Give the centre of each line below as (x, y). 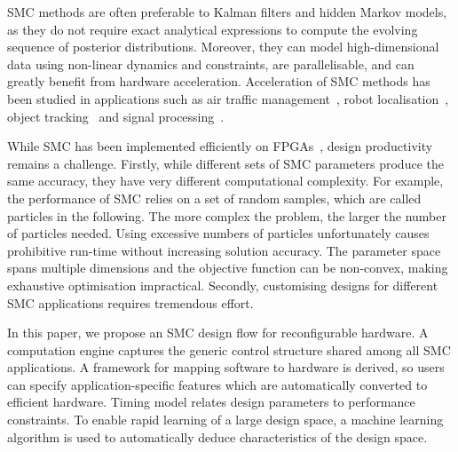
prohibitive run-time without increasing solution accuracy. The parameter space (224, 250)
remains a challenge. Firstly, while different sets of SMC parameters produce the (225, 163)
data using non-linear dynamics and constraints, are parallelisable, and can (211, 63)
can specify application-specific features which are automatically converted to (217, 384)
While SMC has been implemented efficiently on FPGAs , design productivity (220, 146)
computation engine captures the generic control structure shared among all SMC (229, 349)
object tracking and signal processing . (116, 116)
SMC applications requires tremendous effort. (130, 302)
